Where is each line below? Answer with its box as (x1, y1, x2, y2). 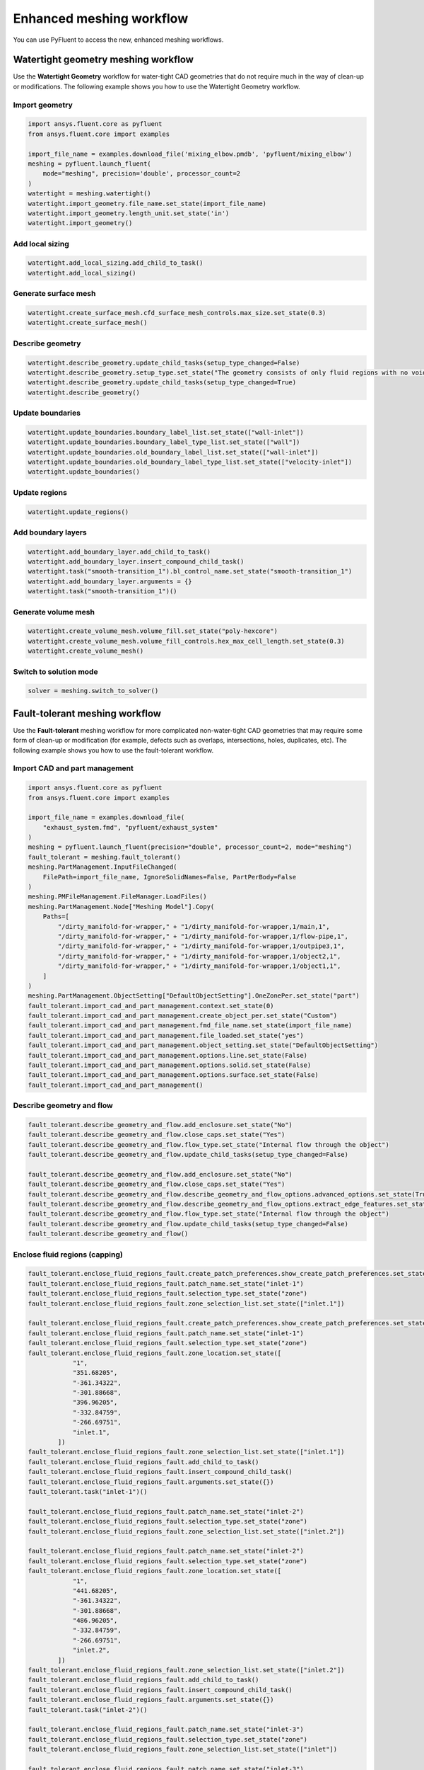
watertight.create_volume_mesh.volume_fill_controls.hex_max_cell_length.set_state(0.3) (28, 637, 346, 645)
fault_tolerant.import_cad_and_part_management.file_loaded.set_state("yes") (28, 1031, 304, 1039)
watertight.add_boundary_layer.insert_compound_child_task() (28, 558, 245, 566)
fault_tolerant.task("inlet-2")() (28, 1706, 148, 1713)
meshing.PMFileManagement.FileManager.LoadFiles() (28, 893, 208, 901)
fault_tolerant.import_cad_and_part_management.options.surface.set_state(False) (28, 1071, 319, 1079)
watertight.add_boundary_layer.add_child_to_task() (28, 547, 211, 556)
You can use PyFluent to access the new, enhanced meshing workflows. (13, 35, 224, 44)
